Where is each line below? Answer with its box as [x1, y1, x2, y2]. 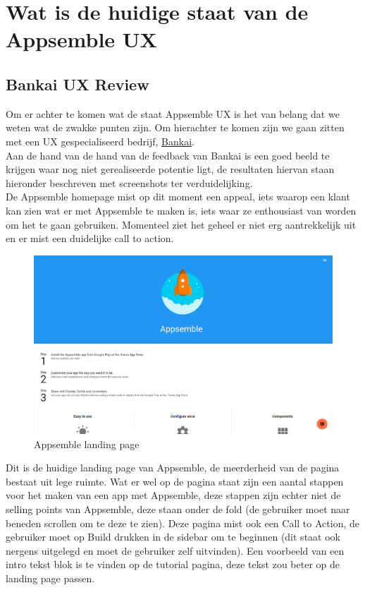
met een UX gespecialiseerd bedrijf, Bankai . [6, 133, 194, 148]
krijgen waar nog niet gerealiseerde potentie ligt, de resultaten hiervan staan [6, 162, 335, 176]
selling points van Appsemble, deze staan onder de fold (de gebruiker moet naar [6, 501, 350, 516]
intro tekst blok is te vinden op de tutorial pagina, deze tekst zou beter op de [6, 557, 340, 572]
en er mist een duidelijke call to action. [6, 231, 174, 246]
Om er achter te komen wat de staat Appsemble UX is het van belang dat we [6, 106, 340, 121]
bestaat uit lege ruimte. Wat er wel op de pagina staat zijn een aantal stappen [6, 474, 344, 488]
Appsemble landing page [34, 436, 140, 451]
